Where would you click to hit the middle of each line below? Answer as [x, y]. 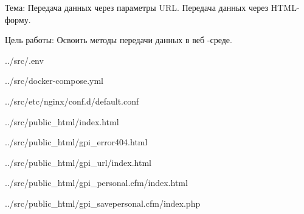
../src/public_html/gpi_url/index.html [78, 162]
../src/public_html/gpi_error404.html [76, 142]
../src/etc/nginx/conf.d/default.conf [72, 101]
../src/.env [24, 60]
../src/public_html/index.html [62, 121]
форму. [18, 19]
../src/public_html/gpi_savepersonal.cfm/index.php [103, 203]
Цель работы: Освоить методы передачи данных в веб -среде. [119, 40]
